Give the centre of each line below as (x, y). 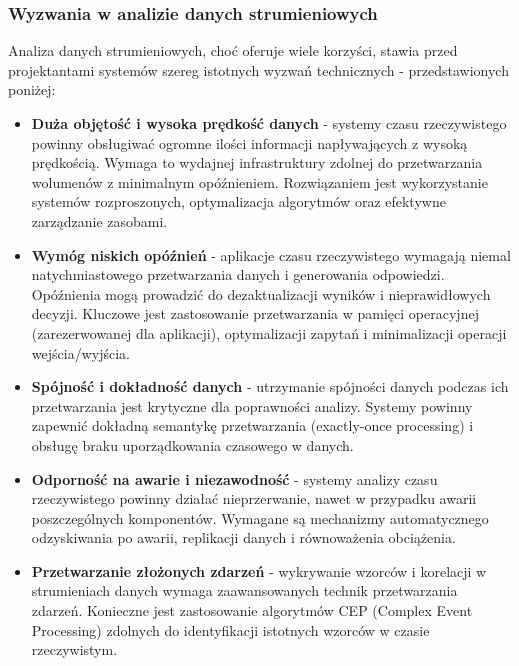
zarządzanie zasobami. (99, 220)
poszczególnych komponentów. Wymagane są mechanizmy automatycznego (260, 517)
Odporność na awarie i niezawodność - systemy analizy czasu (234, 478)
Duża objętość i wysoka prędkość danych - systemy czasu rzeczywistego (269, 123)
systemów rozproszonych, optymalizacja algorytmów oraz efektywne (238, 201)
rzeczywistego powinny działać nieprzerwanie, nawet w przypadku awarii (254, 498)
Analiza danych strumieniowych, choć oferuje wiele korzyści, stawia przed (233, 50)
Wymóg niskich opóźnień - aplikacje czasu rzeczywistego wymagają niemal (271, 254)
